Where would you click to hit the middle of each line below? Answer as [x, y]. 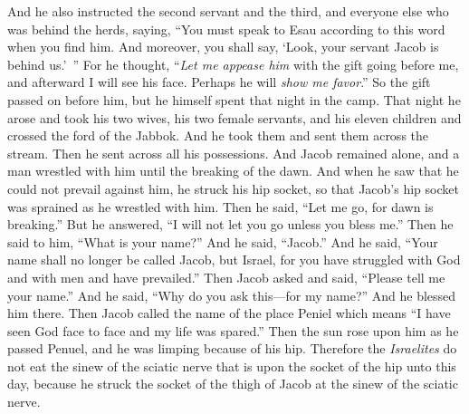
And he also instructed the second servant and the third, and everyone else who [228, 11]
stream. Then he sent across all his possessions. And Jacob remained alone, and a [234, 153]
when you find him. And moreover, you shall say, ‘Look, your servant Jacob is [223, 47]
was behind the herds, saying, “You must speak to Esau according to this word [226, 29]
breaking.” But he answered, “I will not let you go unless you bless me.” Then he [230, 224]
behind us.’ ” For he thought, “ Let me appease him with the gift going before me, [233, 64]
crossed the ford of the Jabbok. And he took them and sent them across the [218, 135]
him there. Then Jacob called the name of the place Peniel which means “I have [229, 313]
